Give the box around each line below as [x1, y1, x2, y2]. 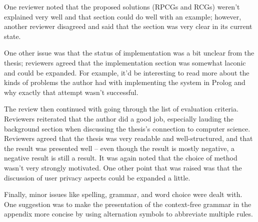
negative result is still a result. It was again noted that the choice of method [4, 152, 237, 163]
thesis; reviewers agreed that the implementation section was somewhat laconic [4, 57, 246, 67]
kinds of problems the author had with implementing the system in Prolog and [4, 77, 245, 87]
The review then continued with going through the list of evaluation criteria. [4, 103, 238, 114]
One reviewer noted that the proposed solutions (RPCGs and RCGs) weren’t [4, 1, 240, 11]
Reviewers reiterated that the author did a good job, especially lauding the [4, 113, 234, 123]
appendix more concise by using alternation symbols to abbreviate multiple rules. [4, 208, 253, 219]
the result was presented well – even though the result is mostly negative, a [4, 142, 234, 153]
